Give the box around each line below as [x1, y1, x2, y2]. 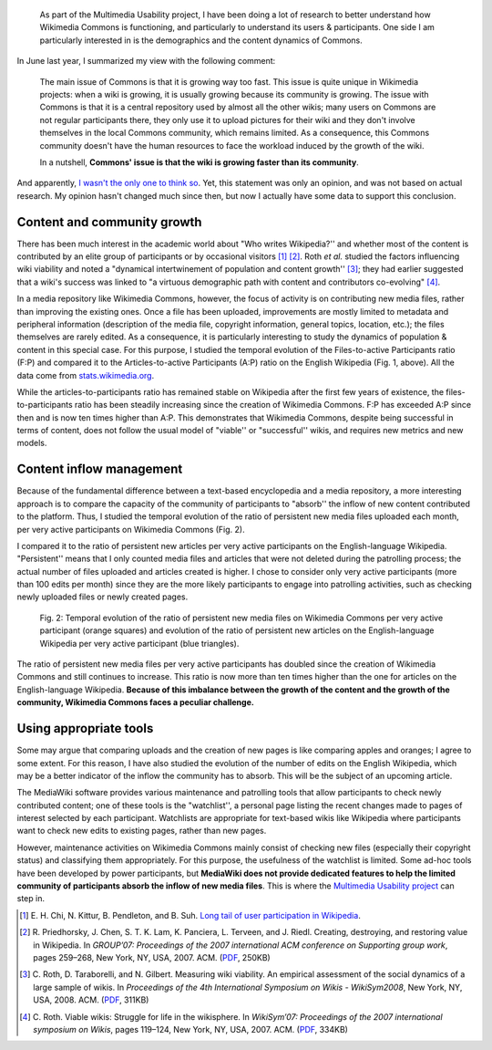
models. [16, 438, 47, 449]
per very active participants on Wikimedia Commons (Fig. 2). [16, 524, 245, 535]
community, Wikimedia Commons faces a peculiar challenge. [16, 697, 254, 708]
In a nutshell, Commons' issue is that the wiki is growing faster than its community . [39, 156, 359, 168]
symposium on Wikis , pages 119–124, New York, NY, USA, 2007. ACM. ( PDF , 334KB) [33, 1024, 348, 1034]
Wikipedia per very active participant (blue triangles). [39, 638, 240, 649]
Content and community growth [16, 214, 202, 230]
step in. [16, 893, 46, 904]
